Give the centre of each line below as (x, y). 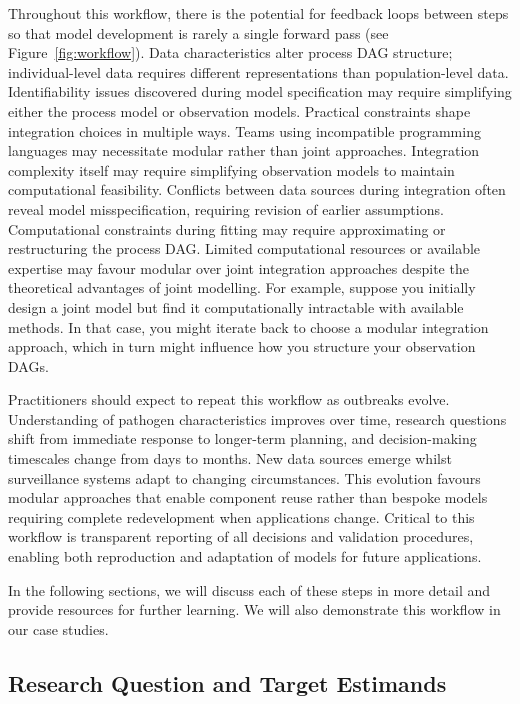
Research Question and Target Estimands (227, 682)
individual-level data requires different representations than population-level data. (258, 71)
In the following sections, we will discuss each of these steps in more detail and (249, 589)
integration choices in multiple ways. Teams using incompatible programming (244, 130)
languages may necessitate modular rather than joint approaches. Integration (244, 150)
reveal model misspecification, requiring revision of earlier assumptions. (226, 208)
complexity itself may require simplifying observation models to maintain (231, 169)
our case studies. (58, 628)
